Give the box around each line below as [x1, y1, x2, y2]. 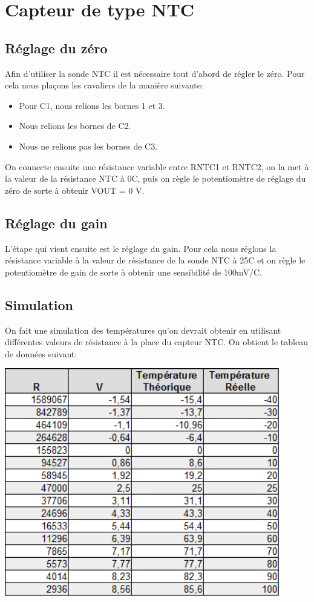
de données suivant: [5, 347, 77, 360]
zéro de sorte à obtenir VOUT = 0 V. [5, 184, 145, 196]
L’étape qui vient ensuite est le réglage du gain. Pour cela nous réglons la [5, 242, 276, 254]
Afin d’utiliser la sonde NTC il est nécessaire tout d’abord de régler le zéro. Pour [5, 67, 305, 79]
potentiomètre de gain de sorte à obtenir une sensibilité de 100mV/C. [5, 265, 262, 278]
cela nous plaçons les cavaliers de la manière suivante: [5, 79, 203, 91]
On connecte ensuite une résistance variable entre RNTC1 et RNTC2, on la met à [5, 160, 309, 173]
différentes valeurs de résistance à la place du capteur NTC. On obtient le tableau [5, 336, 308, 348]
